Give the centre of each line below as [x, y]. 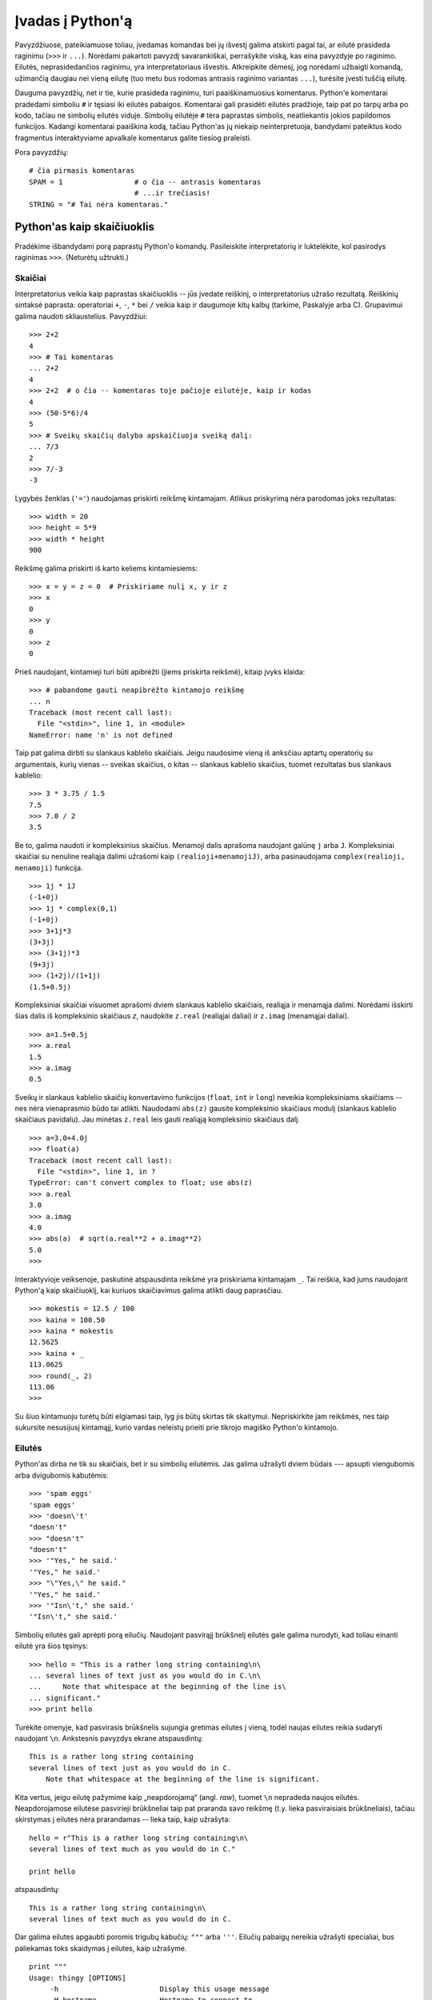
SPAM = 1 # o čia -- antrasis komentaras [145, 182]
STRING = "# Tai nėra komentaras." [99, 204]
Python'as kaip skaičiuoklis [85, 227]
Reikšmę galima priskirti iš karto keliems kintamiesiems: [106, 568]
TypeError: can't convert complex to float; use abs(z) [141, 1183]
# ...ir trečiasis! [172, 193]
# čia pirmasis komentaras [82, 171]
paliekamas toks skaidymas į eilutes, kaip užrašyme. [101, 1948]
